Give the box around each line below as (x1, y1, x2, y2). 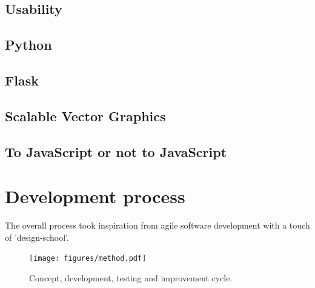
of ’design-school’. (5, 230, 69, 243)
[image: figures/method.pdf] (29, 254, 147, 263)
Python (5, 35, 52, 54)
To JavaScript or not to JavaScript (5, 142, 227, 161)
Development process (5, 184, 185, 209)
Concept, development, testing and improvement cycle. (29, 271, 233, 284)
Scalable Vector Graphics (5, 106, 166, 125)
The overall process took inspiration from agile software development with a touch (5, 219, 310, 232)
